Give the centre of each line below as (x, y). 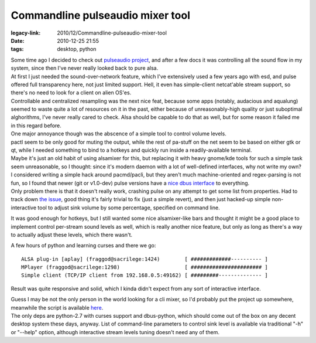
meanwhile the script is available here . (57, 307)
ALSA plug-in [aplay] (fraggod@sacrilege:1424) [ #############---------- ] (145, 259)
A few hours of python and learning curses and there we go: (83, 246)
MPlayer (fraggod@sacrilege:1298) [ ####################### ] (145, 267)
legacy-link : (26, 33)
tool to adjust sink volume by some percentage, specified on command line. (129, 208)
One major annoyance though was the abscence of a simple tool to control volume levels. (118, 134)
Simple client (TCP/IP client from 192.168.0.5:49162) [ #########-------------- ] (145, 275)
